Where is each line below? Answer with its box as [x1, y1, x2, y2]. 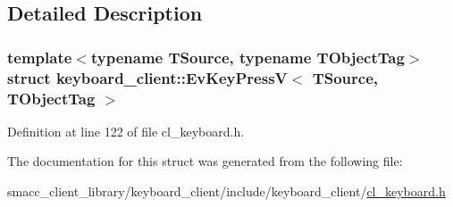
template [7, 46, 72, 68]
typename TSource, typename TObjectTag [90, 46, 405, 68]
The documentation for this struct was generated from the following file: [7, 152, 403, 170]
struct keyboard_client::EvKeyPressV [7, 66, 288, 88]
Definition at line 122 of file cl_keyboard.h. [7, 121, 245, 140]
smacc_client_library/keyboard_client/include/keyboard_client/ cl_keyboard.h [7, 182, 446, 201]
